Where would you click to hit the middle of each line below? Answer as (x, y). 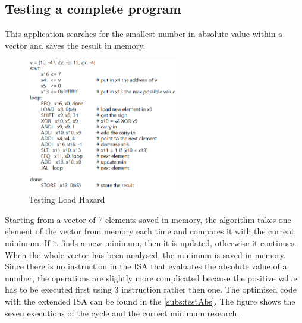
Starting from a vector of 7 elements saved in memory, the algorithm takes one (148, 219)
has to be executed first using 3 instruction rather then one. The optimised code (151, 289)
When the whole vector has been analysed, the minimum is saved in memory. (145, 254)
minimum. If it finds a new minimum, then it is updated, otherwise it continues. (151, 243)
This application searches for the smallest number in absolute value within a (144, 34)
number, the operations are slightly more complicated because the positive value (151, 277)
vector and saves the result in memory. (75, 45)
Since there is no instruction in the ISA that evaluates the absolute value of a (146, 266)
